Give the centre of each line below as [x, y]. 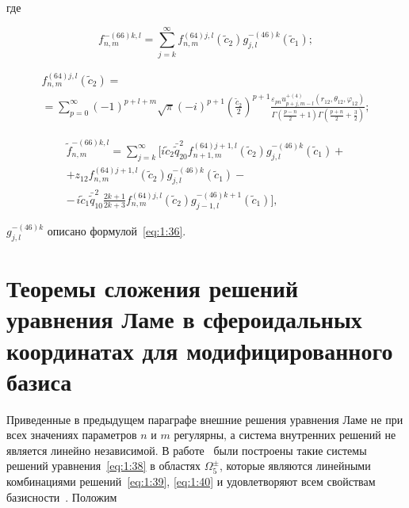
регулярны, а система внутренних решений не [285, 435]
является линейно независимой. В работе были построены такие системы [187, 450]
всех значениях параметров [72, 435]
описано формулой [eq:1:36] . [117, 231]
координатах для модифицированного [200, 350]
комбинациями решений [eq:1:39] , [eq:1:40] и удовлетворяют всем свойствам [191, 481]
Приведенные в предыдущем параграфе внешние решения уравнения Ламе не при [205, 419]
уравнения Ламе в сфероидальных [184, 319]
